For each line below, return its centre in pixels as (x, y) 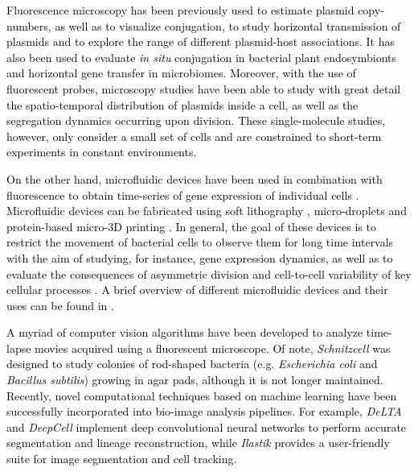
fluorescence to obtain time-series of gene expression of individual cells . (183, 195)
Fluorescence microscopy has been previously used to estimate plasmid (180, 10)
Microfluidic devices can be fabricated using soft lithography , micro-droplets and (207, 211)
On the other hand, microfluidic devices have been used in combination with (195, 178)
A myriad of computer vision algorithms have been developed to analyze (185, 332)
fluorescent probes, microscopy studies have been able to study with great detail (204, 88)
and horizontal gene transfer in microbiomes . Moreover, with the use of (181, 73)
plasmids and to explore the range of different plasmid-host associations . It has (201, 41)
